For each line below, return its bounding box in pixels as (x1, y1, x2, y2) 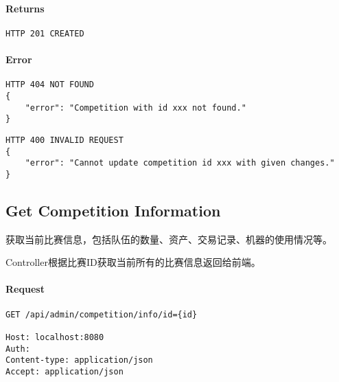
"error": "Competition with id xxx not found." (25, 102, 246, 113)
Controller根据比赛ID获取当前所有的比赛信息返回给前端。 (5, 255, 261, 269)
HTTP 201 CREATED (5, 28, 84, 38)
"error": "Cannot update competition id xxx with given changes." (25, 158, 335, 168)
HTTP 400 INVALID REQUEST (5, 135, 124, 145)
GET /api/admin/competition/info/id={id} (5, 309, 198, 319)
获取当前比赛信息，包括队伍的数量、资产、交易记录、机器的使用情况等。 (5, 232, 332, 246)
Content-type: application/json (5, 355, 153, 366)
